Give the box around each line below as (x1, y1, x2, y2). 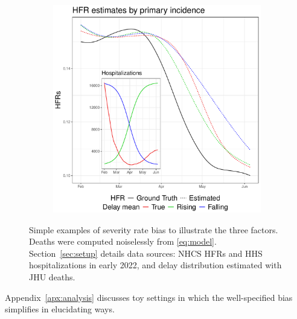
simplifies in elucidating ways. (5, 303, 115, 315)
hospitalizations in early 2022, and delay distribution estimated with (29, 259, 282, 271)
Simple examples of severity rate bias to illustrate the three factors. (29, 223, 278, 236)
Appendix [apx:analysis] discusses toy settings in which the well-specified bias (5, 291, 293, 303)
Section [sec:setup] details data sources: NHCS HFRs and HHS (29, 246, 263, 259)
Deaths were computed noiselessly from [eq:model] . (29, 235, 217, 248)
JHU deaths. (29, 270, 75, 283)
